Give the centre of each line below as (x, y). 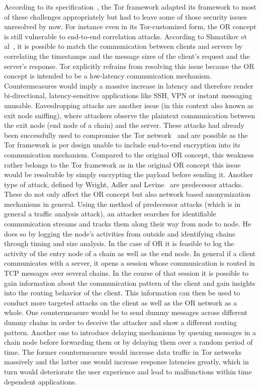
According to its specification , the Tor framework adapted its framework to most (130, 7)
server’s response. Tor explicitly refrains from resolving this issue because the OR (129, 66)
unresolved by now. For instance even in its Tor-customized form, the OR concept (130, 26)
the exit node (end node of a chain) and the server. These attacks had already (124, 125)
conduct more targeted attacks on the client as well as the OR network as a (120, 302)
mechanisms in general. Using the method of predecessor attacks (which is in (122, 204)
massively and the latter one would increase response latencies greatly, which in (126, 362)
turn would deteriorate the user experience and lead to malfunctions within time (128, 371)
